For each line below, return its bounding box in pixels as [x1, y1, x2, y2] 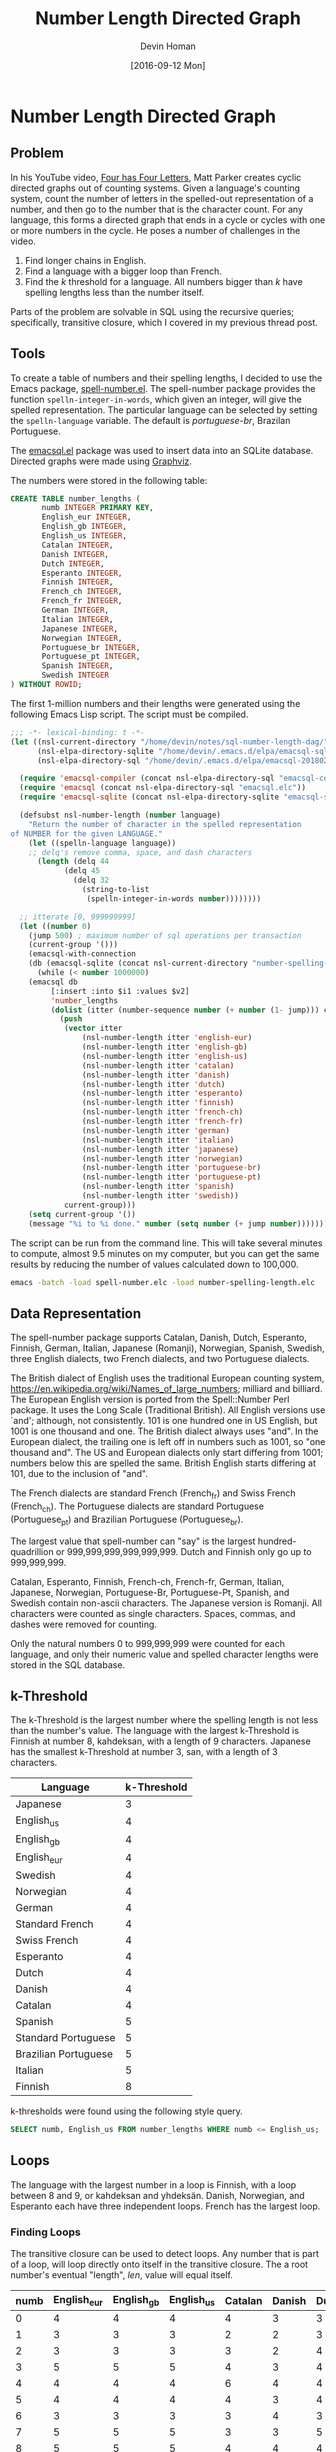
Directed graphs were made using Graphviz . [10, 455, 193, 467]
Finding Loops [10, 2225, 82, 2239]
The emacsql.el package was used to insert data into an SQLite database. [10, 444, 314, 456]
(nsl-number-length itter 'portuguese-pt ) [81, 1172, 262, 1182]
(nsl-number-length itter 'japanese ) [81, 1144, 240, 1154]
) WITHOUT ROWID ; [10, 680, 83, 690]
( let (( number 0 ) [19, 921, 92, 931]
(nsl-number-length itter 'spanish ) [81, 1182, 235, 1192]
